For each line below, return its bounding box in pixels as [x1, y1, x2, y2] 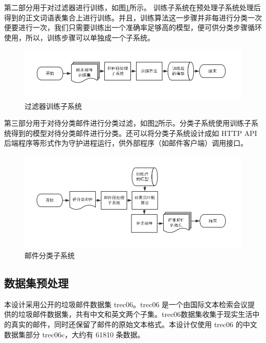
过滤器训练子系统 [25, 100, 82, 111]
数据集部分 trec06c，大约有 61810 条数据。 [4, 329, 145, 339]
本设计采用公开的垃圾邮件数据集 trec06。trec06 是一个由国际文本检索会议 [4, 299, 248, 309]
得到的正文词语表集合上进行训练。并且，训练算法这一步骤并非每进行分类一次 [4, 12, 262, 22]
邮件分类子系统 [25, 250, 75, 261]
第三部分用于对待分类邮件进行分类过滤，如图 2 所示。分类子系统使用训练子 [4, 118, 251, 128]
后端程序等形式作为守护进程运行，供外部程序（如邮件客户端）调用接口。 [4, 138, 248, 148]
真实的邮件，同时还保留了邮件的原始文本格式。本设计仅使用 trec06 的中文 [11, 319, 257, 330]
